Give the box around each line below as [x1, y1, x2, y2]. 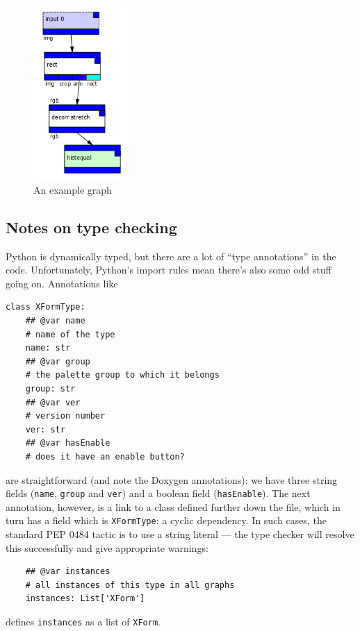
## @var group [25, 356, 90, 367]
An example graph [33, 182, 112, 196]
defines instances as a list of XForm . [6, 614, 161, 629]
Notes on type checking [6, 216, 177, 237]
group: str [25, 384, 76, 394]
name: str [25, 343, 71, 353]
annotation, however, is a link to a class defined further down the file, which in [6, 499, 341, 514]
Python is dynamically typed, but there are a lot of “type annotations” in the [6, 249, 336, 263]
